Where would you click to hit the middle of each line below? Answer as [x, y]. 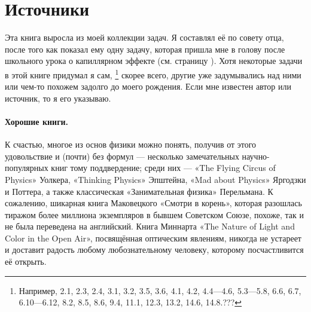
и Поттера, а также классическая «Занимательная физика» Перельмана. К [139, 191]
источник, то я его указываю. [58, 98]
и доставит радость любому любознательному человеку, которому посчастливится [154, 250]
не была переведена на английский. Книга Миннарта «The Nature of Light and [150, 226]
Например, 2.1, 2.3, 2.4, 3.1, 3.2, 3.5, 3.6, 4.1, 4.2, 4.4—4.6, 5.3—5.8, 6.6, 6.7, [160, 290]
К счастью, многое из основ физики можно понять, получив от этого [131, 144]
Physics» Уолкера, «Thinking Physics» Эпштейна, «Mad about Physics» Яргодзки [155, 179]
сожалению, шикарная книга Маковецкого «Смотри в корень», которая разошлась [153, 203]
